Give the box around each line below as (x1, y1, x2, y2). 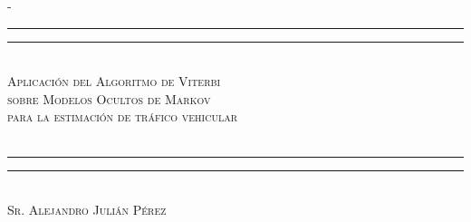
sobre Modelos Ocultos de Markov (7, 89, 211, 108)
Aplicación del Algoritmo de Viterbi (7, 72, 221, 91)
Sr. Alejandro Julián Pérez (7, 200, 167, 219)
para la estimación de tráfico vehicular (7, 107, 238, 126)
